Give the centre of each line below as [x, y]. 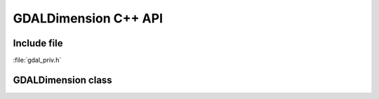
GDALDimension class [62, 80]
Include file [38, 43]
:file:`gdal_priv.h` [37, 60]
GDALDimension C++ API [88, 18]
